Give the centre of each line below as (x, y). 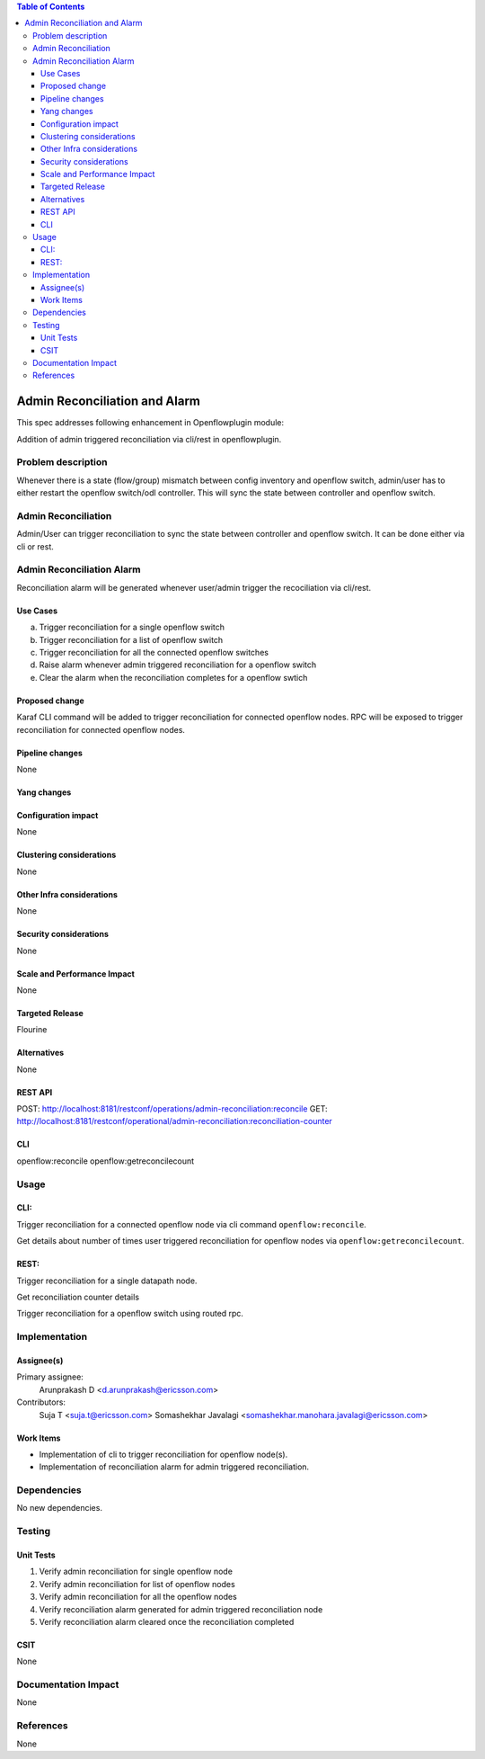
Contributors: (41, 1402)
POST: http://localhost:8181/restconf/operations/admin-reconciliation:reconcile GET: (172, 1109)
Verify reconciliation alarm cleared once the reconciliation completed (167, 1621)
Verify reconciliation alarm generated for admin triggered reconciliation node (181, 1609)
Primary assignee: (50, 1377)
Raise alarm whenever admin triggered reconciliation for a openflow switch (178, 665)
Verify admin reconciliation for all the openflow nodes (138, 1597)
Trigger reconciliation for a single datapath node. (107, 1281)
